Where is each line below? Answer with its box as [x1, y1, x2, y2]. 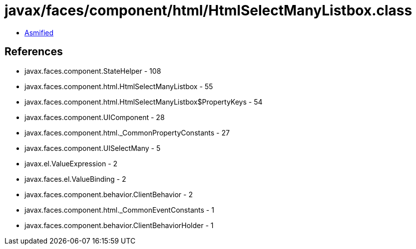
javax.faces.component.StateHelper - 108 [24, 66, 161, 75]
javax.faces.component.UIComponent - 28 [24, 113, 165, 122]
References [4, 45, 63, 58]
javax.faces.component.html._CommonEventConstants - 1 [24, 205, 214, 214]
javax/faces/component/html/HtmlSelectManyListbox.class [4, 2, 413, 19]
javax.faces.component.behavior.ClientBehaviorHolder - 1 [24, 221, 214, 230]
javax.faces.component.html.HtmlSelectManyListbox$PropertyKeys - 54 [24, 97, 263, 106]
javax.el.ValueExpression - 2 [24, 159, 118, 168]
